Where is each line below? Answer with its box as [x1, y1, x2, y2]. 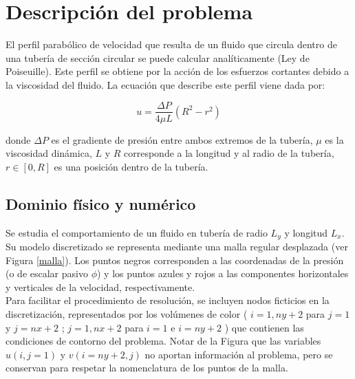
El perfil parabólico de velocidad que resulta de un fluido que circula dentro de [6, 37, 337, 52]
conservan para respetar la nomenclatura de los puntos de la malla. [6, 360, 288, 375]
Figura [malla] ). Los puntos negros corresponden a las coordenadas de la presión [6, 252, 344, 267]
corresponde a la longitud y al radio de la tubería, [124, 146, 334, 160]
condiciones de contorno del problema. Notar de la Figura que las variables [6, 334, 321, 348]
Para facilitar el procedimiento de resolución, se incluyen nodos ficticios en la [6, 293, 330, 307]
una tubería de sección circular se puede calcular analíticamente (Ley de [6, 50, 310, 65]
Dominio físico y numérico [6, 193, 196, 214]
